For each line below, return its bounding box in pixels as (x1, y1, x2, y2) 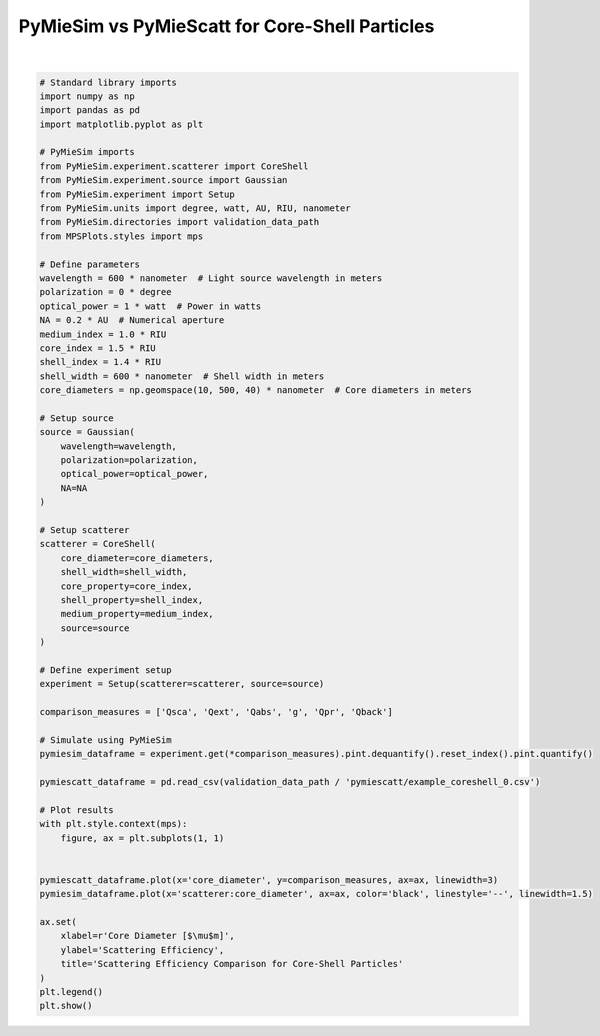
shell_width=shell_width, (60, 566, 188, 578)
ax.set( (39, 916, 77, 927)
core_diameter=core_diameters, (60, 552, 214, 564)
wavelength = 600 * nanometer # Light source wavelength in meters (39, 273, 383, 284)
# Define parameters (39, 258, 140, 270)
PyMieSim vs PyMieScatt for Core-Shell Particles (18, 15, 435, 37)
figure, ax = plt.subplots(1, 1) (60, 832, 225, 844)
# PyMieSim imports (39, 146, 135, 158)
